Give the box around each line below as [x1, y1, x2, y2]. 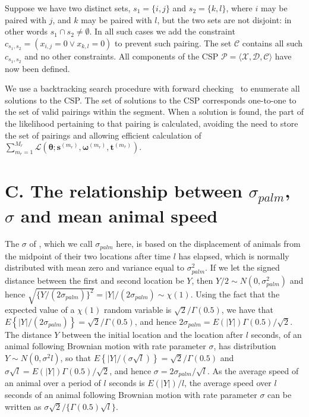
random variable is [103, 303, 172, 316]
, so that [60, 351, 91, 363]
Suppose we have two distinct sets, [5, 2, 131, 14]
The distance [5, 328, 52, 340]
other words [5, 25, 48, 37]
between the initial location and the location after [62, 328, 244, 340]
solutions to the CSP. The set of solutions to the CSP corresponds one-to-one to [5, 93, 297, 106]
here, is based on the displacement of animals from [116, 237, 301, 250]
